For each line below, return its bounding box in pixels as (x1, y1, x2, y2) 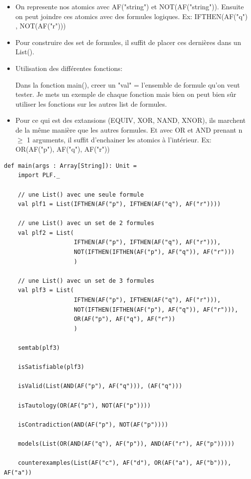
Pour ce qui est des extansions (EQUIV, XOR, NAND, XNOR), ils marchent (15, 115, 246, 125)
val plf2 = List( (18, 229, 74, 236)
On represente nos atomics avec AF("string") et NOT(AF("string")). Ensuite (15, 1, 244, 11)
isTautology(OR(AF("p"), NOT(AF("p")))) (18, 402, 151, 409)
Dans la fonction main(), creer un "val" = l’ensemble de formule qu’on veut (15, 79, 240, 90)
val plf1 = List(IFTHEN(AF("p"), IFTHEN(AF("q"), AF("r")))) (18, 201, 221, 208)
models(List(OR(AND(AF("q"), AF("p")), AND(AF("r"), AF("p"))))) (18, 440, 235, 447)
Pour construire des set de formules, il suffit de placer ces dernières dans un (15, 37, 241, 47)
